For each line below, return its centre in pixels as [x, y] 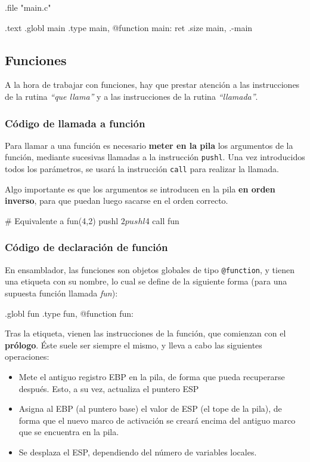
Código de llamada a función [75, 123]
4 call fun [162, 220]
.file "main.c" [28, 7]
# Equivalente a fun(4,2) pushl [62, 220]
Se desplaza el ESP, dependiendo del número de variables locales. [138, 452]
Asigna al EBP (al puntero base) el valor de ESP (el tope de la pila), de [150, 409]
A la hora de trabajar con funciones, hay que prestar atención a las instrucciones [152, 85]
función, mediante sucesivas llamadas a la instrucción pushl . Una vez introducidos [155, 157]
